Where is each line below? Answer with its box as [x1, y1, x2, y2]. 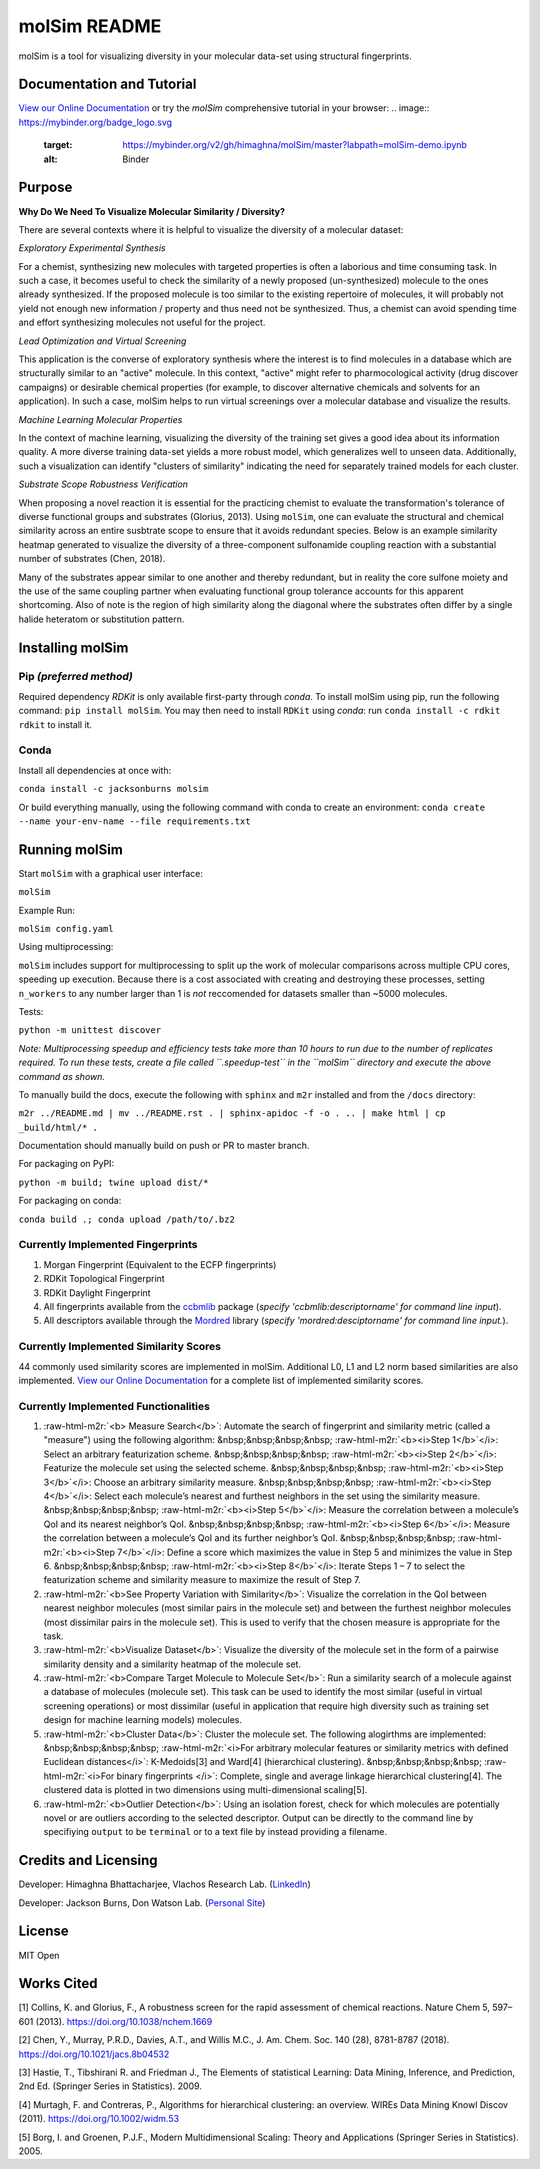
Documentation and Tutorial [18, 76, 197, 93]
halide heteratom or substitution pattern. [18, 613, 185, 625]
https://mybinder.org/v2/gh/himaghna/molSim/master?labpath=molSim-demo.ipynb [122, 139, 467, 151]
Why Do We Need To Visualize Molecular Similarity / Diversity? [18, 205, 285, 217]
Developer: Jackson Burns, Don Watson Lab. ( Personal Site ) [18, 1896, 266, 1909]
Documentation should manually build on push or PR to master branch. [18, 1140, 310, 1152]
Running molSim [18, 841, 124, 858]
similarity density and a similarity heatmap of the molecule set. [43, 1658, 302, 1670]
